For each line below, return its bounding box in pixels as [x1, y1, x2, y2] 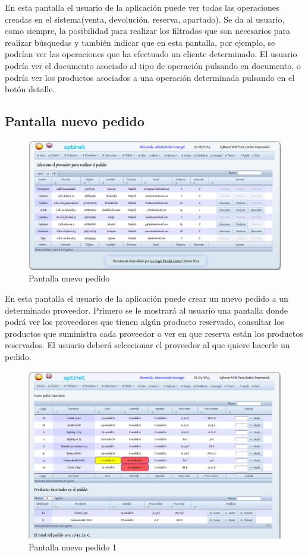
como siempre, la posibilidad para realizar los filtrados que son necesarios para [5, 24, 290, 37]
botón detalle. [5, 83, 55, 95]
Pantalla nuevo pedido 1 [29, 540, 117, 553]
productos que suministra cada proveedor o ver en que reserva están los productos [5, 327, 303, 339]
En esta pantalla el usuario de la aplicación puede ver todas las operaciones [5, 1, 279, 13]
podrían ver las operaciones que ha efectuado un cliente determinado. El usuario [5, 48, 297, 60]
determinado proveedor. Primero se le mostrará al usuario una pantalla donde [5, 303, 288, 316]
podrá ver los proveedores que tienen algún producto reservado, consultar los [5, 315, 284, 328]
